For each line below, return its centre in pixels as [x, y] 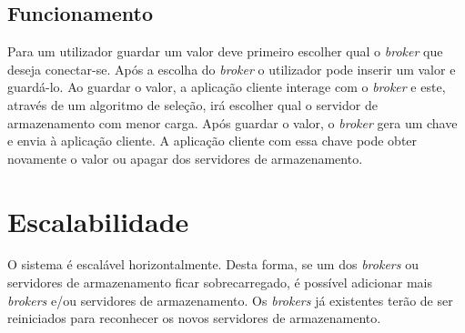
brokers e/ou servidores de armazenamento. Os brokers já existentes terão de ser [230, 300]
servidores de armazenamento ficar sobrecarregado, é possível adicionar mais [220, 283]
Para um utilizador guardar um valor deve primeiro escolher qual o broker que [225, 51]
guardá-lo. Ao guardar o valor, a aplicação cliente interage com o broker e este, [227, 87]
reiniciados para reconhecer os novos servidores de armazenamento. [194, 318]
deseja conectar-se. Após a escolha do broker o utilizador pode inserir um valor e [232, 69]
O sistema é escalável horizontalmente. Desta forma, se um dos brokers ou [213, 264]
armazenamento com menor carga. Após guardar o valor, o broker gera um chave [232, 122]
